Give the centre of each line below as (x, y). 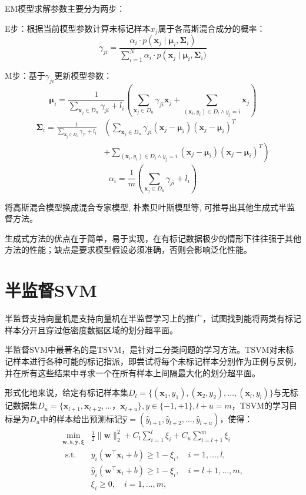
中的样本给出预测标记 (81, 418)
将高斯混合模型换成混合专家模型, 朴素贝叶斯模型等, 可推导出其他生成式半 (146, 207)
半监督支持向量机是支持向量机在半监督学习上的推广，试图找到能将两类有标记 (153, 318)
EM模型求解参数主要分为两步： (65, 8)
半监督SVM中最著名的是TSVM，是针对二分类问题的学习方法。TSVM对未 (145, 349)
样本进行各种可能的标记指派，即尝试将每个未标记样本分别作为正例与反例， (157, 361)
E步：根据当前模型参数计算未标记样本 (78, 28)
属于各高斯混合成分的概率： (212, 28)
